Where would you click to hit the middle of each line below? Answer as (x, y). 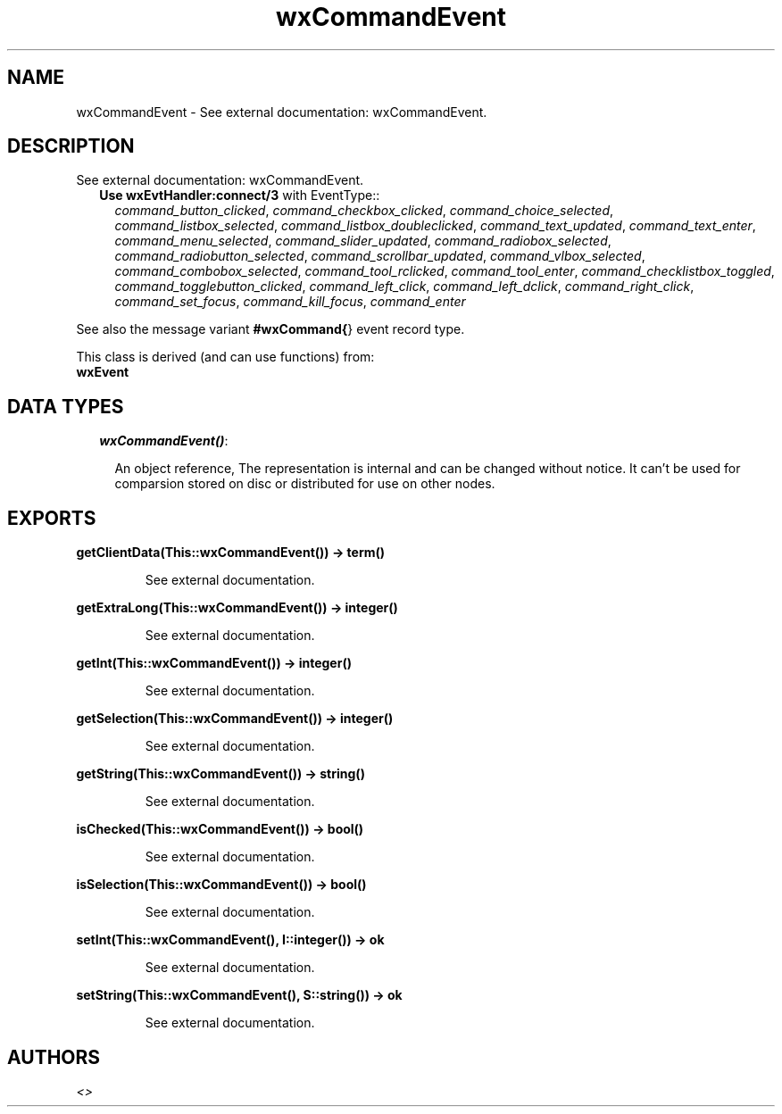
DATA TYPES (66, 406)
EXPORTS (52, 518)
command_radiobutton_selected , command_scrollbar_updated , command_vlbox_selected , (380, 256)
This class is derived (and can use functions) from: (225, 357)
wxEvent (103, 372)
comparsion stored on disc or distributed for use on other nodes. (305, 484)
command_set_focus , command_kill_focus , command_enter (290, 302)
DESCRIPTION (71, 146)
